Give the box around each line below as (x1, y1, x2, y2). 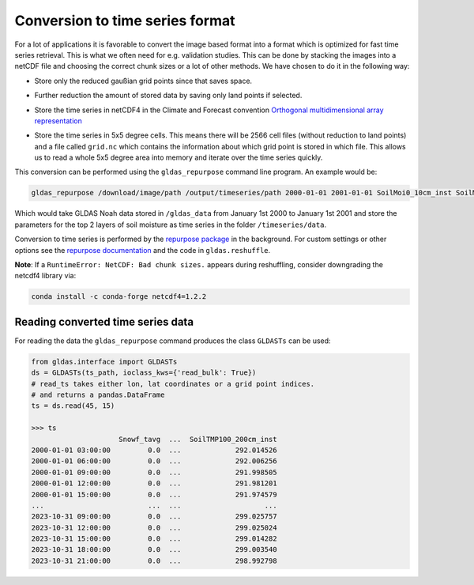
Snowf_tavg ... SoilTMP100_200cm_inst (118, 435, 277, 443)
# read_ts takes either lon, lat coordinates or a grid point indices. (31, 379, 315, 388)
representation (34, 115, 82, 126)
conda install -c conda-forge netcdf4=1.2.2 (31, 292, 207, 301)
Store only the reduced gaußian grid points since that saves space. (34, 76, 253, 85)
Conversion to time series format (14, 12, 236, 29)
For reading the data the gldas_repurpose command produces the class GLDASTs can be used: (14, 336, 331, 345)
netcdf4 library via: (14, 271, 77, 281)
